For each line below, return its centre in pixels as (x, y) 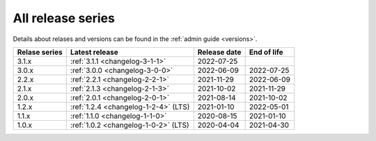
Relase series (40, 52)
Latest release (94, 52)
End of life (266, 52)
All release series (64, 18)
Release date (219, 52)
